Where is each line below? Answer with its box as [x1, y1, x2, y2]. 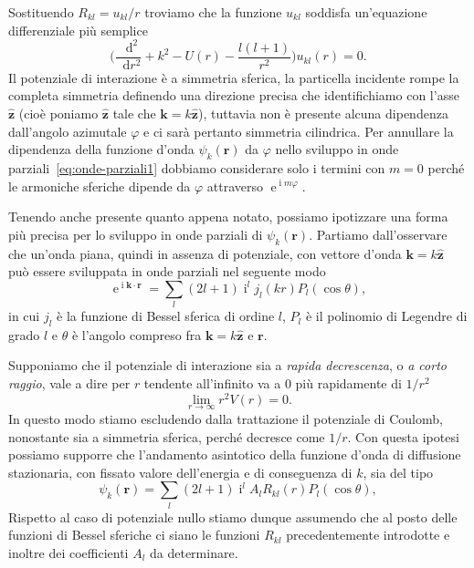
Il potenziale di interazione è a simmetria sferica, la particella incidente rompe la [8, 67, 459, 87]
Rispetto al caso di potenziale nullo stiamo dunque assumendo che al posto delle [8, 507, 458, 526]
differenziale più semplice [8, 20, 148, 39]
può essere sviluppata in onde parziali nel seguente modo [8, 262, 326, 281]
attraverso [206, 176, 263, 195]
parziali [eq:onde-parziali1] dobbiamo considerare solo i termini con [8, 158, 385, 177]
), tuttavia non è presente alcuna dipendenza [197, 103, 448, 122]
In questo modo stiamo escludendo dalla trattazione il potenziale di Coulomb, [8, 408, 443, 428]
